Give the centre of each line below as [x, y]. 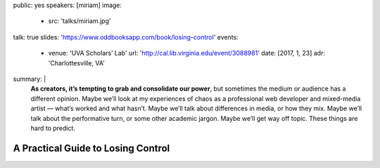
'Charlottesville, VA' [77, 63]
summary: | [30, 79]
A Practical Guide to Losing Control [91, 148]
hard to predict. [53, 128]
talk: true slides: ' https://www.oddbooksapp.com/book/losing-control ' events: [126, 37]
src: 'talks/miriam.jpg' [80, 21]
